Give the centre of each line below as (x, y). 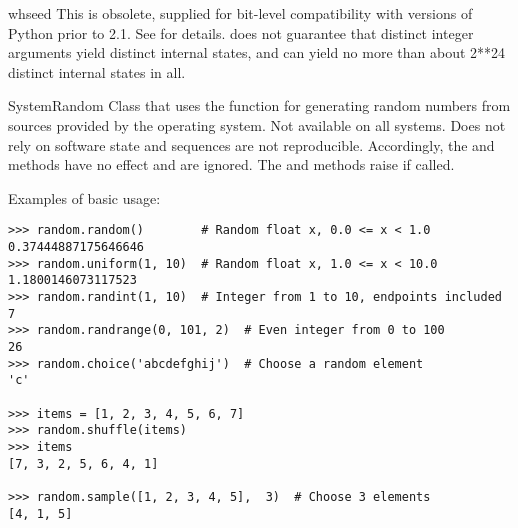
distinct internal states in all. (97, 71)
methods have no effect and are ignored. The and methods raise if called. (231, 164)
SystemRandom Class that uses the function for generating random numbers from (259, 105)
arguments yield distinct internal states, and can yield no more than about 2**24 (257, 52)
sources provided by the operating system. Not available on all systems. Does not (257, 124)
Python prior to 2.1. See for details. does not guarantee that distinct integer (241, 32)
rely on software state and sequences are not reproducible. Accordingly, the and (251, 144)
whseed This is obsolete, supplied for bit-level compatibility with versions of (240, 13)
